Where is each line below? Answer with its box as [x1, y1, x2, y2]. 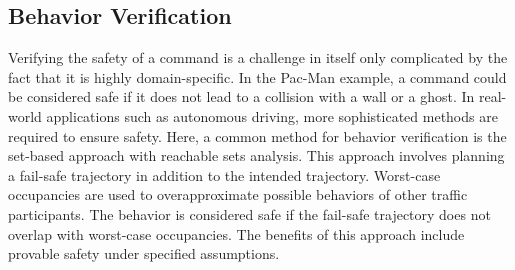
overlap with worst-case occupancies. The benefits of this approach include [8, 223, 465, 244]
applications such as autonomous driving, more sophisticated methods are [46, 105, 498, 126]
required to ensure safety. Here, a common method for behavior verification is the [8, 125, 507, 146]
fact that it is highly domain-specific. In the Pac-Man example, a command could [8, 66, 507, 87]
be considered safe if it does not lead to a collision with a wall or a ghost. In [8, 86, 475, 107]
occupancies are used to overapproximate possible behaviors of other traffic [8, 184, 468, 205]
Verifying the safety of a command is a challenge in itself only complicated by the [8, 47, 508, 68]
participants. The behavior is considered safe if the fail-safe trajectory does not [8, 203, 491, 224]
